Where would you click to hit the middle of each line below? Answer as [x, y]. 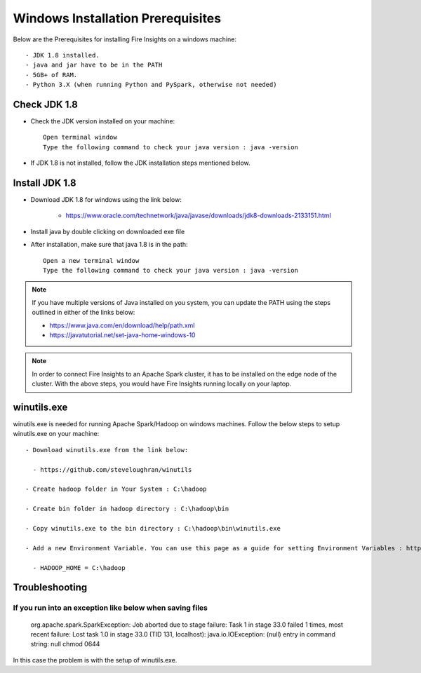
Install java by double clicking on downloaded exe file [108, 231]
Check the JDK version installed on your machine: [103, 121]
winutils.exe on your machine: [56, 434]
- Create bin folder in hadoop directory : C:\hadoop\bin [127, 509]
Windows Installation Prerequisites [117, 18]
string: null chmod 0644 [65, 644]
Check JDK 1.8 [46, 104]
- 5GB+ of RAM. [52, 75]
